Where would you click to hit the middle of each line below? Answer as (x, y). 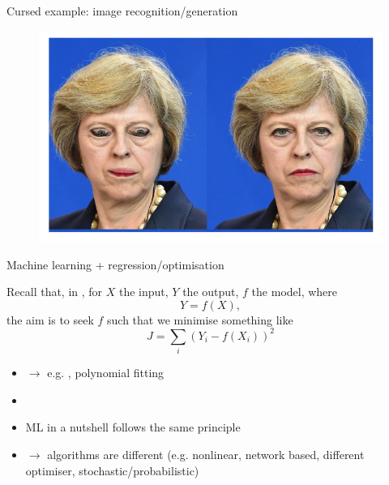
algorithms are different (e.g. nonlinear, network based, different (206, 454)
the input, (144, 292)
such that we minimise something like (200, 319)
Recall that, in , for (55, 292)
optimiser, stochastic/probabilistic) (112, 470)
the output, (211, 292)
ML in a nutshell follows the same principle (133, 427)
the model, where (295, 292)
